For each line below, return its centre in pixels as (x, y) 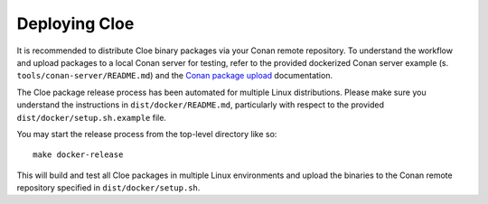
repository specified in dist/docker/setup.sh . (108, 188)
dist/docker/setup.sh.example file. (92, 117)
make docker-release (78, 155)
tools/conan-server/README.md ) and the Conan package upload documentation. (175, 76)
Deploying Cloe (75, 23)
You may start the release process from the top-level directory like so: (147, 134)
